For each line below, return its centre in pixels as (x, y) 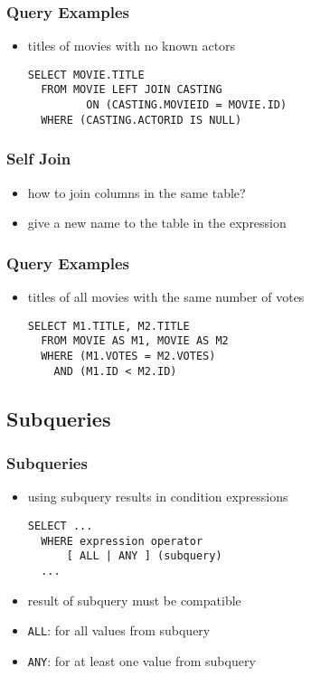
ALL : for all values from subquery (119, 630)
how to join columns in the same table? (137, 192)
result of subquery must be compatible (134, 600)
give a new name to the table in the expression (157, 223)
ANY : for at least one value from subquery (141, 660)
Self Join (39, 159)
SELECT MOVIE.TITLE (86, 75)
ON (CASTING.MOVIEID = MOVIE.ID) (187, 105)
